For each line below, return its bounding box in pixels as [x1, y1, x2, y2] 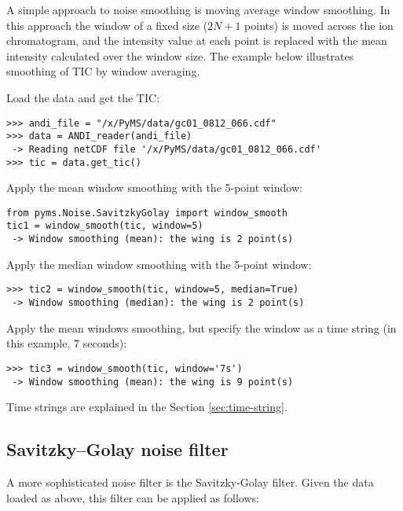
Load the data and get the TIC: [6, 89, 160, 105]
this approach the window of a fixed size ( [6, 17, 208, 33]
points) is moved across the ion [244, 17, 394, 33]
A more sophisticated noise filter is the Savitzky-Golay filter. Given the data [6, 473, 374, 490]
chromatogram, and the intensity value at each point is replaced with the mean [6, 32, 387, 49]
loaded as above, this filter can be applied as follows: [6, 489, 259, 505]
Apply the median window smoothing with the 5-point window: [6, 256, 312, 272]
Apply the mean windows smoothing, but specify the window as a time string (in [6, 319, 397, 336]
